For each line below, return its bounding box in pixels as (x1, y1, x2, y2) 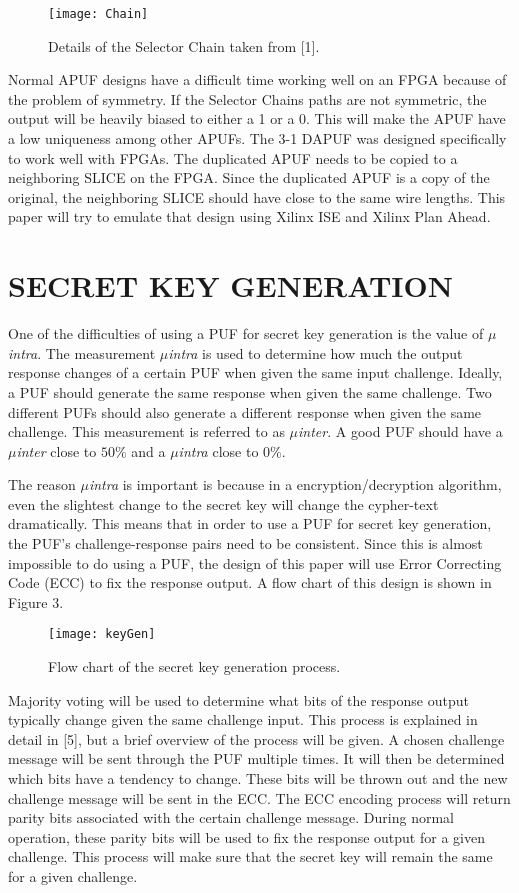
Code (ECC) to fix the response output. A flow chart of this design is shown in (8, 572, 492, 593)
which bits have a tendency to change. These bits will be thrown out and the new (8, 768, 508, 789)
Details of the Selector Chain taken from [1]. (48, 35, 320, 56)
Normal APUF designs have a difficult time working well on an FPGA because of (8, 69, 507, 90)
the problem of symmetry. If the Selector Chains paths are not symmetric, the (8, 88, 487, 109)
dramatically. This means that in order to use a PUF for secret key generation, (8, 513, 492, 534)
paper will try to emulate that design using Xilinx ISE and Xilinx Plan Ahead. (8, 206, 491, 227)
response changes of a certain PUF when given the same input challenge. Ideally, (8, 362, 503, 383)
